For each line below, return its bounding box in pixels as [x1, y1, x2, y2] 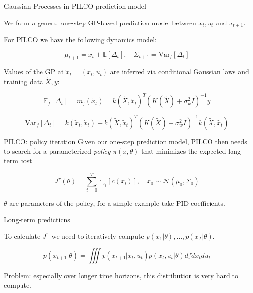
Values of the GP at [4, 67, 64, 77]
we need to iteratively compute [51, 230, 144, 241]
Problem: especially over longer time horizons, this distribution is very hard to [4, 270, 238, 280]
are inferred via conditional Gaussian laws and [110, 67, 249, 77]
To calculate [4, 230, 41, 241]
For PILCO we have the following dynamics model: [4, 34, 157, 45]
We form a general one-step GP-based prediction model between [4, 17, 196, 27]
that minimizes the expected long [141, 146, 241, 156]
